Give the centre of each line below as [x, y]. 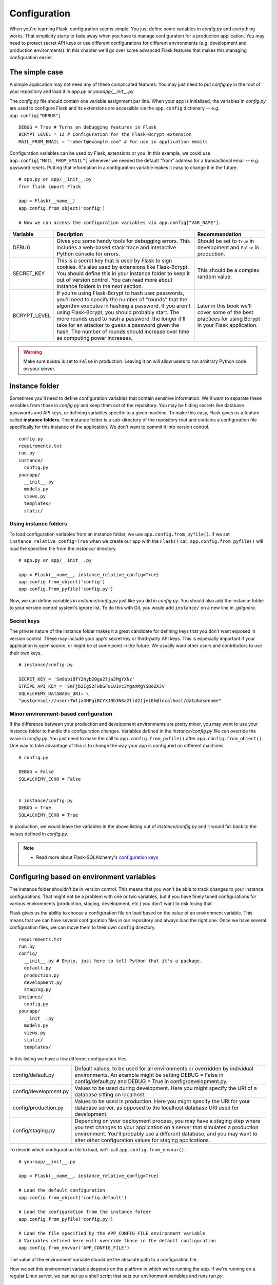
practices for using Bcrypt [229, 319]
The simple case [36, 72]
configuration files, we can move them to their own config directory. [83, 927]
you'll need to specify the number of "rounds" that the [122, 300]
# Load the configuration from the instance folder [85, 1212]
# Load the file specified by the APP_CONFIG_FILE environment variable [112, 1233]
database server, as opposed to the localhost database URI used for [157, 1108]
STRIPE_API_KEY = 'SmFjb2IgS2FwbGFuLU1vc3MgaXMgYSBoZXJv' [93, 686]
